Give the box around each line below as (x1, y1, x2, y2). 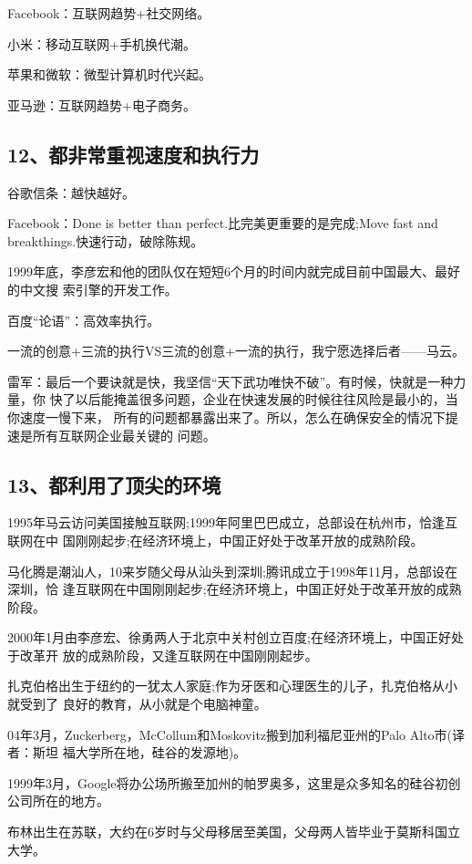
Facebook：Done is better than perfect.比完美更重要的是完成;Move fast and (7, 213, 438, 233)
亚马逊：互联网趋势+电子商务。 (7, 95, 196, 114)
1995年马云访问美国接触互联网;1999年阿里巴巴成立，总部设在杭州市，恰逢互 (7, 513, 457, 532)
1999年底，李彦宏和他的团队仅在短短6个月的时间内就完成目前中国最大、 (7, 262, 435, 281)
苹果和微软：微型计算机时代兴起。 (7, 65, 211, 84)
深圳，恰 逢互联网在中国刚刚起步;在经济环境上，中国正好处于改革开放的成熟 (7, 579, 462, 599)
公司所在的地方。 (7, 791, 109, 810)
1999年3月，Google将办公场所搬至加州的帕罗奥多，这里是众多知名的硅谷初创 (7, 773, 461, 792)
